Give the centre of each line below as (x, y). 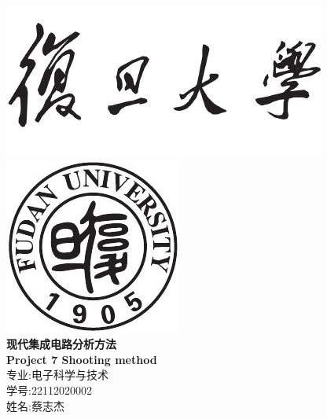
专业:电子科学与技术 (57, 375)
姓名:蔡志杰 (35, 405)
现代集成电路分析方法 (61, 344)
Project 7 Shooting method (82, 359)
